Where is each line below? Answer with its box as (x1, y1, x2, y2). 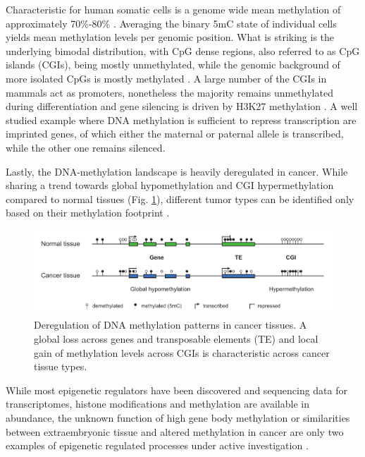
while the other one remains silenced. (6, 140, 166, 154)
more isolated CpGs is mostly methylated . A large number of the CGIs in (6, 71, 327, 85)
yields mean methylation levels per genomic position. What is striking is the (6, 30, 335, 44)
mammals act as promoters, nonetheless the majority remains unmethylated (6, 85, 333, 99)
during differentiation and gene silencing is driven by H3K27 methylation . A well (6, 99, 358, 114)
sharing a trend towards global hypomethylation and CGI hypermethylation (6, 178, 334, 193)
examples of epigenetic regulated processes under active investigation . (6, 438, 309, 453)
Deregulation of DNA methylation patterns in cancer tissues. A (34, 317, 307, 332)
